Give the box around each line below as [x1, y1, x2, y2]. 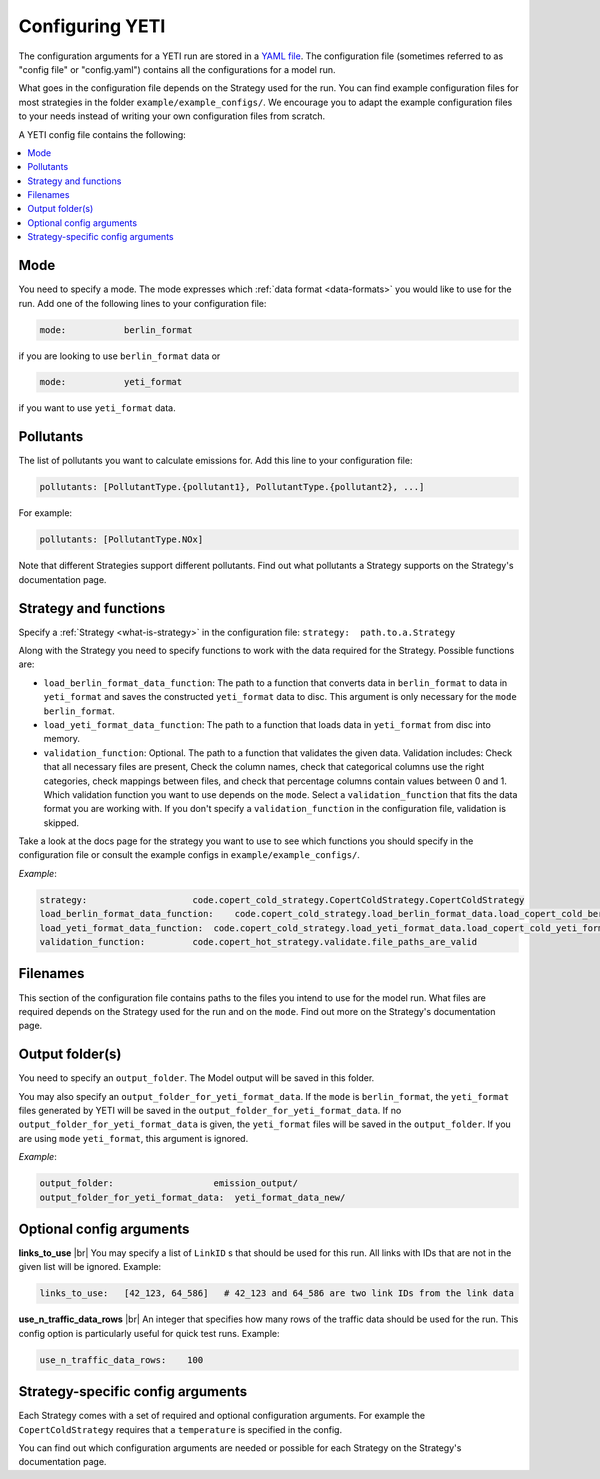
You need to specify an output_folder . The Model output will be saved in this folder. [18, 1072, 375, 1084]
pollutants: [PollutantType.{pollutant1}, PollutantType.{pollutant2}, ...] [39, 481, 425, 493]
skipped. [43, 816, 80, 829]
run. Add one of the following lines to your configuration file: [18, 297, 267, 309]
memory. [43, 733, 80, 745]
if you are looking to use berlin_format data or [18, 350, 221, 362]
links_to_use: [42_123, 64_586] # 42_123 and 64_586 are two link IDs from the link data [39, 1288, 515, 1299]
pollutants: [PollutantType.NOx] [39, 534, 204, 545]
